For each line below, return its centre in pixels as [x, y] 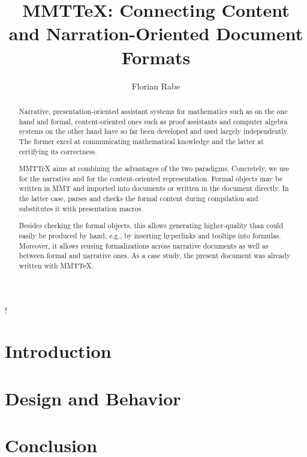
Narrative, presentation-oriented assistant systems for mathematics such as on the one [153, 111]
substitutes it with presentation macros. [81, 208]
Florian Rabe [156, 86]
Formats [156, 57]
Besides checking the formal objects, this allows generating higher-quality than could [151, 225]
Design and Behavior [93, 398]
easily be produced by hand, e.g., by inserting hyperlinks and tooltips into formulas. [150, 235]
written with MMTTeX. [56, 265]
